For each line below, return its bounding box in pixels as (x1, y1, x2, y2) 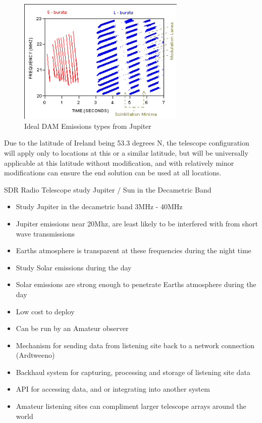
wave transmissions (16, 228, 75, 239)
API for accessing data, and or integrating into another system (16, 384, 210, 394)
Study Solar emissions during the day (16, 262, 132, 272)
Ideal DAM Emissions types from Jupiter (24, 120, 151, 131)
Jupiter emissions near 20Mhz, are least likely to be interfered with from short (16, 218, 258, 228)
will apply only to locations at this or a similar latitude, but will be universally (4, 147, 248, 158)
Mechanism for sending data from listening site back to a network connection (16, 340, 254, 350)
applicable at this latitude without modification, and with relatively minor (4, 157, 234, 168)
